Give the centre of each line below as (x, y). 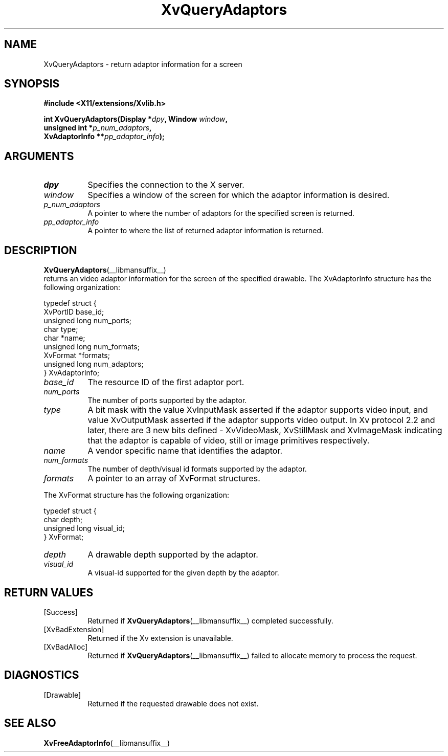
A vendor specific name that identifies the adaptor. (185, 451)
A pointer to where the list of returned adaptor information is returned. (206, 231)
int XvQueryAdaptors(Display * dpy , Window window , (136, 119)
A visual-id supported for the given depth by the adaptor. (183, 573)
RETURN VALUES (49, 592)
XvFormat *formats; (77, 355)
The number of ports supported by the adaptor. (167, 401)
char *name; (64, 338)
